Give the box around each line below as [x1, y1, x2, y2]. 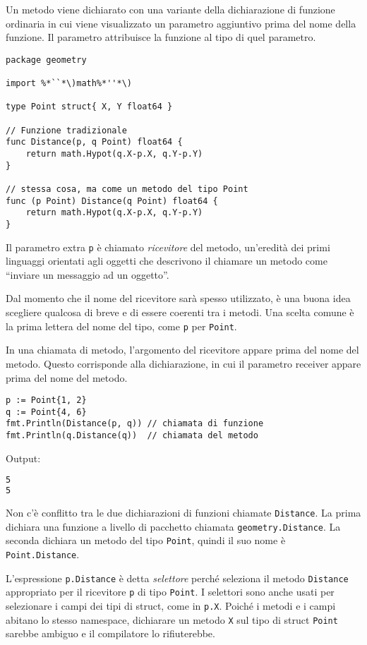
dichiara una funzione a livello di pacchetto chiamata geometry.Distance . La [6, 519, 341, 534]
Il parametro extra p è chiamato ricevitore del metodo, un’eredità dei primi [6, 239, 330, 254]
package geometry [6, 54, 87, 65]
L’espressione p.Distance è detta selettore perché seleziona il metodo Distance [6, 570, 349, 585]
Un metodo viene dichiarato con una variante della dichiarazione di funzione [6, 2, 335, 16]
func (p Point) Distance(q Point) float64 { [6, 195, 218, 206]
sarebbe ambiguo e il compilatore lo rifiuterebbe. [6, 626, 215, 641]
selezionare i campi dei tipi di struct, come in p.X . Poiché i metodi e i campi [6, 598, 336, 613]
